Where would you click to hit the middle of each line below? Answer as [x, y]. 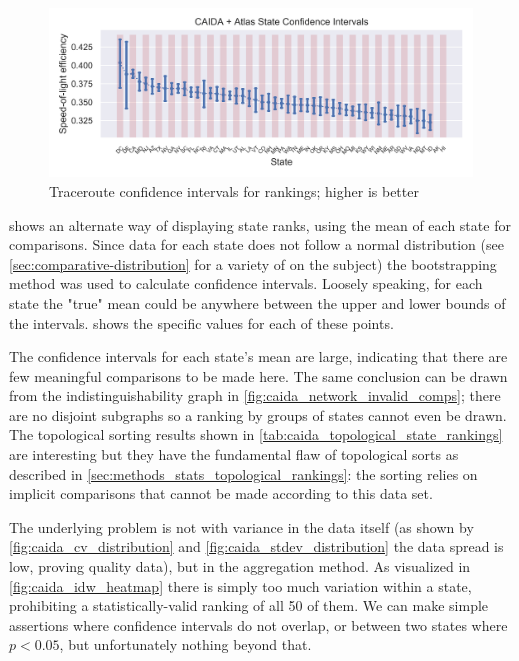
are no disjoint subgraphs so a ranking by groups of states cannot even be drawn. [258, 414]
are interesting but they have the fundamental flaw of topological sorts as [234, 454]
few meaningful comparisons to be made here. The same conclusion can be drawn [258, 375]
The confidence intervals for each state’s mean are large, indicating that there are [258, 356]
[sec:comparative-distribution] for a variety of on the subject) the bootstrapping [253, 263]
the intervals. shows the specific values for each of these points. [201, 322]
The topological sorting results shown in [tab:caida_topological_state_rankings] [256, 434]
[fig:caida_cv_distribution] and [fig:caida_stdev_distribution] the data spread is [256, 546]
